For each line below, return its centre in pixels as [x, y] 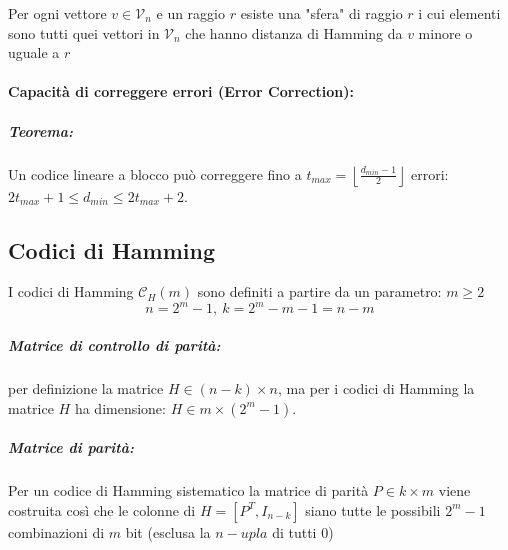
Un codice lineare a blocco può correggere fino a [155, 173]
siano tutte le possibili [373, 509]
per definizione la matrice [86, 387]
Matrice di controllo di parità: [114, 345]
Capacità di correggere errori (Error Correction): [181, 91]
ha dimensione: [120, 407]
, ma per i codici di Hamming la [376, 387]
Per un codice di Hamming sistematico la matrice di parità [188, 490]
